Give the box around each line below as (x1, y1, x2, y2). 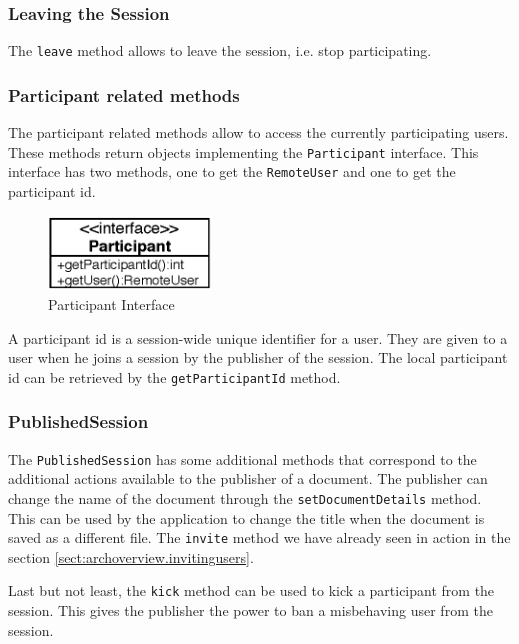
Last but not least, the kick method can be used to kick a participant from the (8, 580, 495, 601)
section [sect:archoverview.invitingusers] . (8, 546, 254, 567)
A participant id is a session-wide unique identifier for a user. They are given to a (8, 327, 508, 348)
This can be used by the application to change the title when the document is (8, 507, 485, 528)
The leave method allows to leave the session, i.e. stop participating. (8, 40, 432, 61)
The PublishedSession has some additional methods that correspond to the (8, 448, 477, 469)
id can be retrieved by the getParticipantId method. (8, 366, 341, 387)
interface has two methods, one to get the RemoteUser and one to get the (8, 161, 456, 182)
